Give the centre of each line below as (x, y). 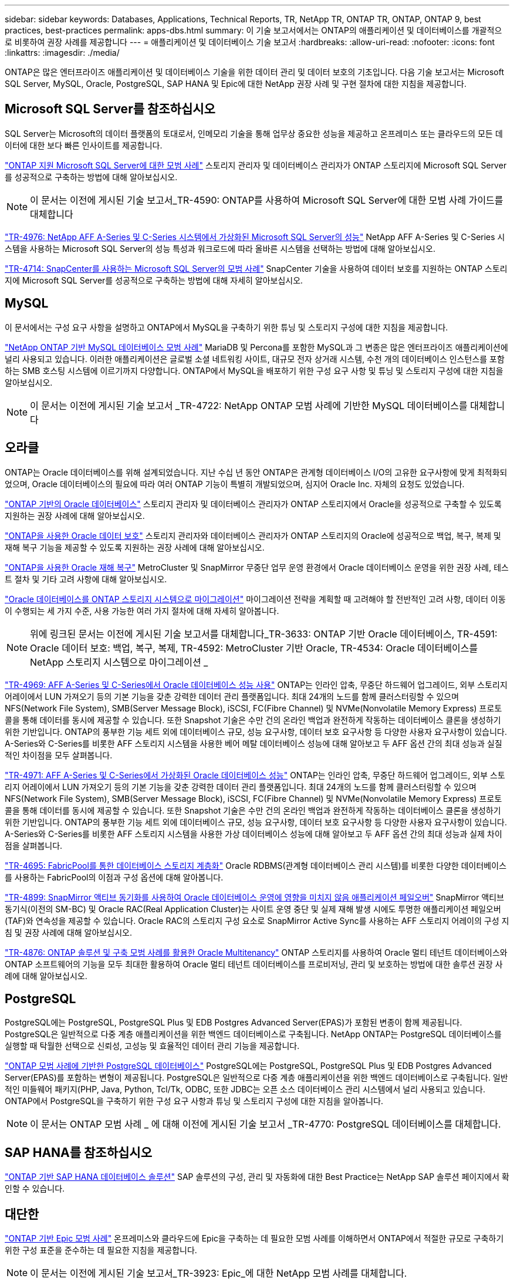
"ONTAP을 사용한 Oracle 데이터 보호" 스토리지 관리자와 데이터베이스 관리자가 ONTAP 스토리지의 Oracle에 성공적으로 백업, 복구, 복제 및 (253, 535)
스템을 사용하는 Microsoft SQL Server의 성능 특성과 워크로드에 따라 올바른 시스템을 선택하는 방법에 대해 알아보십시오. (220, 248)
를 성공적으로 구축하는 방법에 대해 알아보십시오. (91, 177)
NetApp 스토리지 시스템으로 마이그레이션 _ (119, 662)
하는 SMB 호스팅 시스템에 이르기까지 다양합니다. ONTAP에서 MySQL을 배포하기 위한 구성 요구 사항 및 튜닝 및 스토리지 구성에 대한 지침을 (254, 370)
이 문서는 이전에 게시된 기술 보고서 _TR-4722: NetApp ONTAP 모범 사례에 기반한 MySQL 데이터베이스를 (249, 405)
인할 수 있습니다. (35, 1189)
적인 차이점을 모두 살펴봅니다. (59, 755)
